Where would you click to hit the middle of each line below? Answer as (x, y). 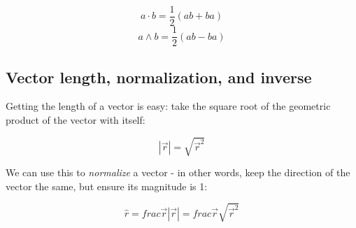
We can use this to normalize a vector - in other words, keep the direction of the (178, 172)
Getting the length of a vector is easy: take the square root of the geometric (168, 106)
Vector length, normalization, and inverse (159, 77)
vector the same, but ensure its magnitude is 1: (107, 186)
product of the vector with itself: (76, 119)
